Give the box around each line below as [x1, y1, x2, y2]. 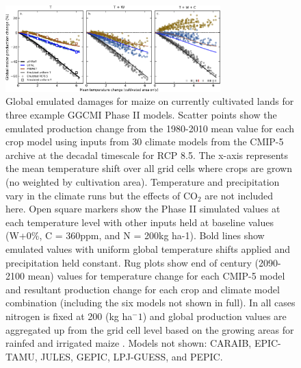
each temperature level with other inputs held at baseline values [5, 214, 274, 229]
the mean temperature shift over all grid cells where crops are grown [5, 161, 292, 175]
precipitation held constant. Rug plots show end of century [5, 255, 252, 269]
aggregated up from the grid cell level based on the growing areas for [5, 322, 294, 336]
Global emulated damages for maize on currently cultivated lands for [5, 94, 294, 108]
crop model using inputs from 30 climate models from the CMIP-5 [5, 134, 284, 149]
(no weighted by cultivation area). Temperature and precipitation [5, 175, 280, 189]
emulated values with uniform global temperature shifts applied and [5, 242, 291, 256]
